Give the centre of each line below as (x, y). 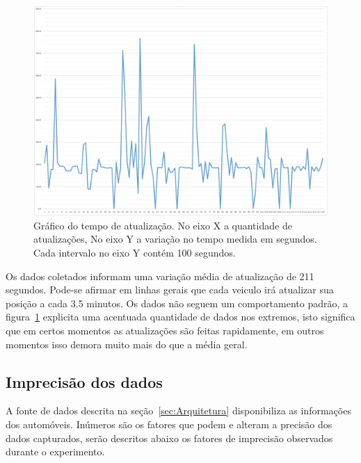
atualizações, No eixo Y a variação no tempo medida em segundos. (175, 239)
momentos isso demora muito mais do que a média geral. (127, 344)
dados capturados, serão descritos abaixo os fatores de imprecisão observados (169, 438)
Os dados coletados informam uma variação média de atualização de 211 (160, 276)
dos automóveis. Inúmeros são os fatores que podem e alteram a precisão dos (169, 424)
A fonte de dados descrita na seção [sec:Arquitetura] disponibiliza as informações (178, 411)
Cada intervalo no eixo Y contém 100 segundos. (135, 253)
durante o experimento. (55, 452)
